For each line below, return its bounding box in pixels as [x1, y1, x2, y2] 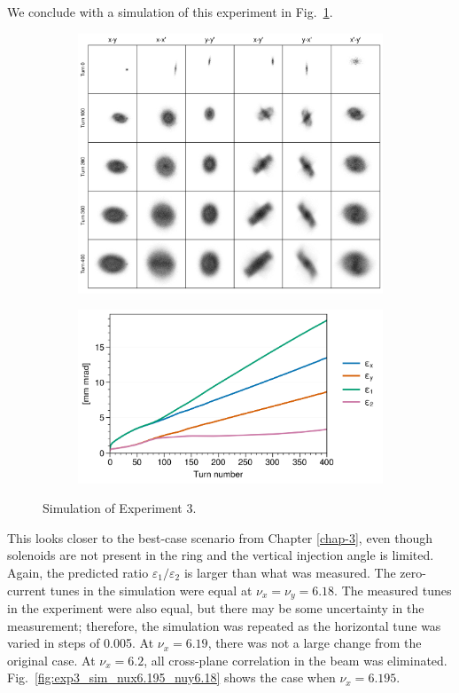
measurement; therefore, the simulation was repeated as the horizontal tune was [7, 616, 441, 634]
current [7, 580, 47, 599]
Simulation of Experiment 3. [43, 499, 197, 517]
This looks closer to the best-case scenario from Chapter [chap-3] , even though [7, 528, 433, 547]
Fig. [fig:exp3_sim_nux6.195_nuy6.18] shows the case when [7, 668, 336, 687]
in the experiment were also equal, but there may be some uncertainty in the [7, 599, 424, 618]
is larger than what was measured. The [183, 563, 396, 581]
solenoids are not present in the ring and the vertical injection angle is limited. [7, 546, 434, 564]
